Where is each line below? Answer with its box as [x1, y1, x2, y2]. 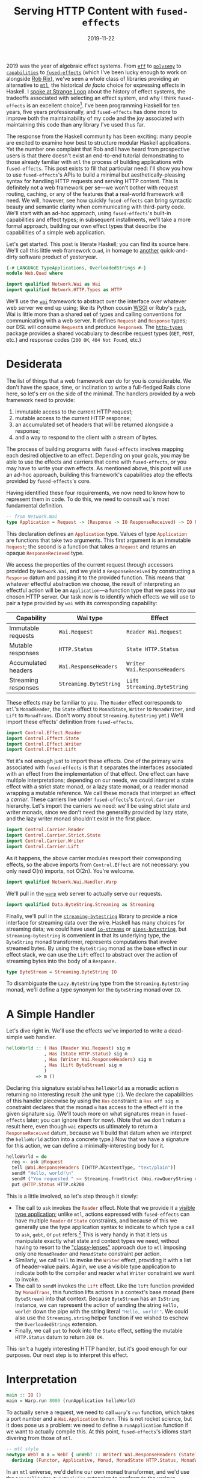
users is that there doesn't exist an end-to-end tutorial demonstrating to [6, 152, 185, 159]
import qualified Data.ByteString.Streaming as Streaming [6, 901, 155, 908]
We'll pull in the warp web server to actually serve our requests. [6, 890, 162, 897]
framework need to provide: [6, 397, 75, 404]
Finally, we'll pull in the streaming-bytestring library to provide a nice [6, 912, 178, 920]
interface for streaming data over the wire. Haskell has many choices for [6, 919, 185, 926]
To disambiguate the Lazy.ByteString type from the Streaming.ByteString [6, 980, 189, 987]
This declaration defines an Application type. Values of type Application [6, 530, 188, 537]
